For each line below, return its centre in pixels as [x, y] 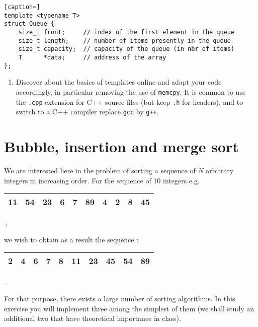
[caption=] [22, 7]
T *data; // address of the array [92, 57]
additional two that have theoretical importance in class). [93, 318]
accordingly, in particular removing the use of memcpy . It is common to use [131, 91]
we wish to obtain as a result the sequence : [71, 239]
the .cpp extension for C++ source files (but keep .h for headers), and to [130, 102]
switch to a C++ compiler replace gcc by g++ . [87, 112]
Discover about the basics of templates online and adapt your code [119, 82]
